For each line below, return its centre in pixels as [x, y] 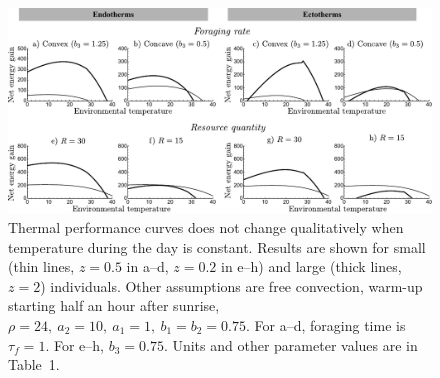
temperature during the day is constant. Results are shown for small [217, 246]
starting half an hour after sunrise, [114, 305]
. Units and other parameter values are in [290, 344]
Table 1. [34, 364]
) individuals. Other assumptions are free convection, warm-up [231, 285]
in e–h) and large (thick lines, [311, 266]
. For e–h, [74, 344]
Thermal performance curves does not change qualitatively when [206, 226]
